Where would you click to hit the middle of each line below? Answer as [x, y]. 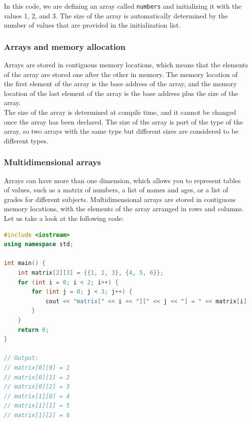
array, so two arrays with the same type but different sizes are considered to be [121, 131]
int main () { [25, 263]
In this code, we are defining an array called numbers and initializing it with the [123, 6]
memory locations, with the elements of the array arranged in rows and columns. [124, 209]
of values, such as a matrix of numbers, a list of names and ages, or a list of [116, 190]
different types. [26, 140]
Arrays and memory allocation [65, 46]
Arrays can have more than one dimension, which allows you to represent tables [122, 180]
